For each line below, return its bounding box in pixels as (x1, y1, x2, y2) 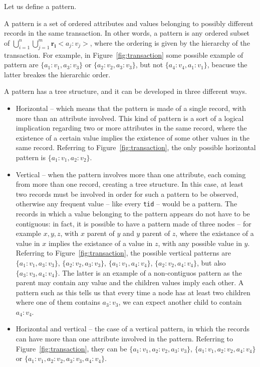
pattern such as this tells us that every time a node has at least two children (16, 287, 250, 297)
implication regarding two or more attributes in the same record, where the (16, 123, 247, 133)
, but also (196, 257, 226, 268)
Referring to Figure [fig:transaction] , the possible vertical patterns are (16, 248, 231, 258)
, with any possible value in (158, 237, 242, 248)
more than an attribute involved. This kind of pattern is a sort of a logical (16, 112, 244, 123)
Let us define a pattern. (4, 1, 77, 11)
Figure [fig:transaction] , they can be (16, 343, 127, 353)
